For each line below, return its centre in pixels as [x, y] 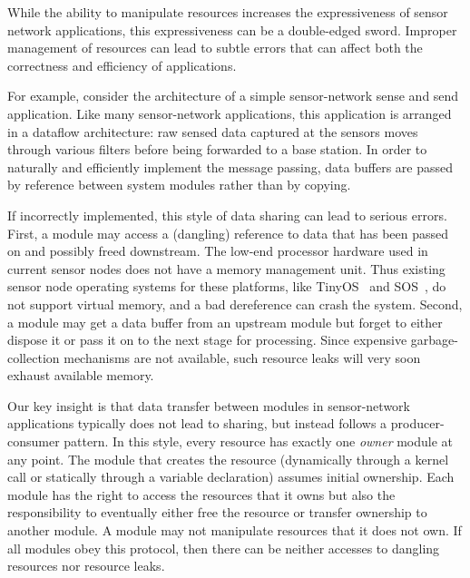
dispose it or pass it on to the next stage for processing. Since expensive [207, 340]
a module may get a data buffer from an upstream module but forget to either [225, 322]
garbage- [434, 340]
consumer [34, 441]
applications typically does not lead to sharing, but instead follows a [197, 423]
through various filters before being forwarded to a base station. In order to [217, 149]
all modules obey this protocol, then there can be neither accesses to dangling [224, 548]
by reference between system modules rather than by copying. [179, 185]
